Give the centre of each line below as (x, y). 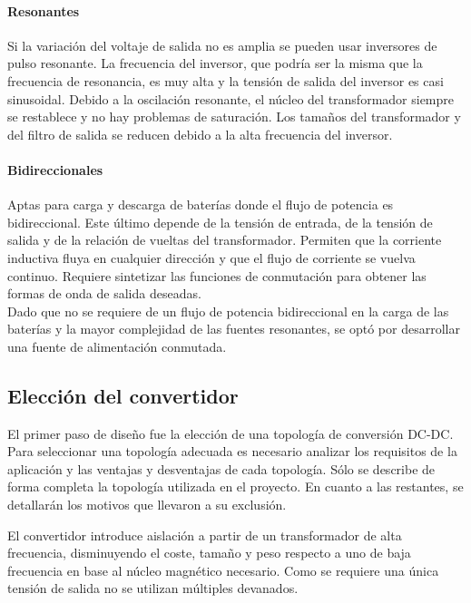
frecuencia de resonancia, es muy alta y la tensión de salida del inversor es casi (226, 80)
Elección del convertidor (123, 395)
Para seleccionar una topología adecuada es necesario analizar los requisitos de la (232, 451)
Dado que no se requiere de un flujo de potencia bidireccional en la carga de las (228, 311)
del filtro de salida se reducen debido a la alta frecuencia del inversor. (200, 134)
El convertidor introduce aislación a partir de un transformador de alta (205, 535)
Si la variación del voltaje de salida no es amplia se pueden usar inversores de (222, 45)
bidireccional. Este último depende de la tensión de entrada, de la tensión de (220, 222)
